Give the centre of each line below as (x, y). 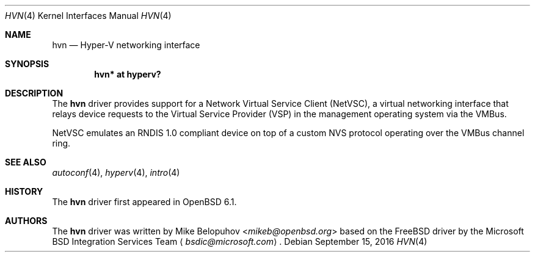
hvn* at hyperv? (128, 74)
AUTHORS (26, 221)
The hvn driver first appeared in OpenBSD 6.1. (144, 202)
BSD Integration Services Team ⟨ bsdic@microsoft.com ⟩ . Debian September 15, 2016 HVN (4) (240, 241)
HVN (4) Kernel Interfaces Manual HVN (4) (88, 16)
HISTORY (24, 191)
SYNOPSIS (27, 64)
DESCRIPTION (34, 93)
